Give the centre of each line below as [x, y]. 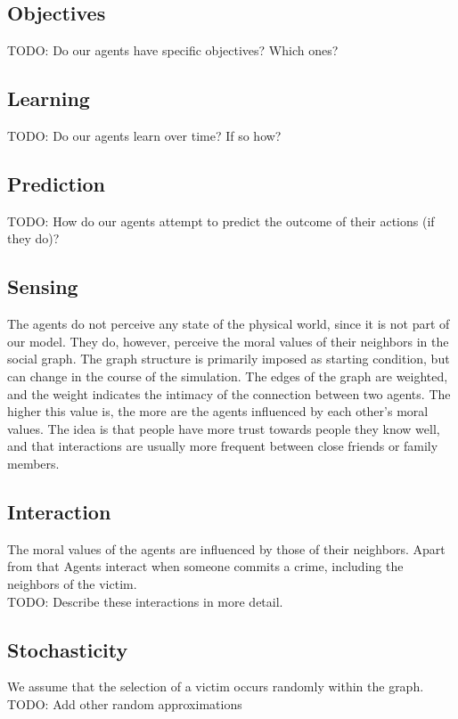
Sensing [43, 286]
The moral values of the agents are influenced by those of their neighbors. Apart [226, 548]
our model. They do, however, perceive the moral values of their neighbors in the [228, 341]
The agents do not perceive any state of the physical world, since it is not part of [229, 324]
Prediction [56, 183]
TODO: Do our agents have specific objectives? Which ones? [173, 50]
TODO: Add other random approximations [125, 703]
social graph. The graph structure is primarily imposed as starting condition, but [229, 359]
